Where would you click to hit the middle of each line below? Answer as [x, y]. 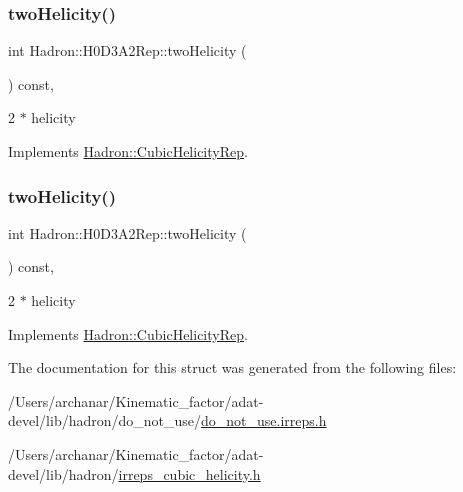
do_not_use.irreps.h [264, 420]
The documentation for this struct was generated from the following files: [232, 367]
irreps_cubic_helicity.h [189, 473]
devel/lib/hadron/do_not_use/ [105, 420]
